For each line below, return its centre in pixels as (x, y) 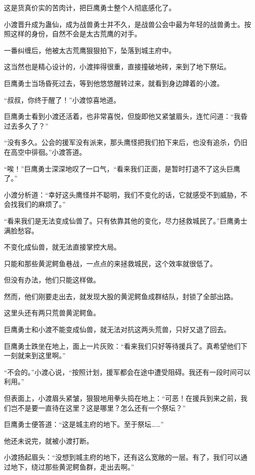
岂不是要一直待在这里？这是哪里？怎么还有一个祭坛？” (98, 407)
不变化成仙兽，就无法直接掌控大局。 (62, 247)
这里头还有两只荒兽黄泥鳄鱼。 (52, 313)
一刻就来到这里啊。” (35, 355)
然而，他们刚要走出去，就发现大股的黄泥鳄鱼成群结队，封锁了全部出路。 (121, 296)
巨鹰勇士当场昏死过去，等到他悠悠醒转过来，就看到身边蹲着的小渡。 (114, 83)
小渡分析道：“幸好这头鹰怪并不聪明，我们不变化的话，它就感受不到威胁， (122, 194)
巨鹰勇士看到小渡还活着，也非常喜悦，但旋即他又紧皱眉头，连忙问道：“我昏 (126, 116)
